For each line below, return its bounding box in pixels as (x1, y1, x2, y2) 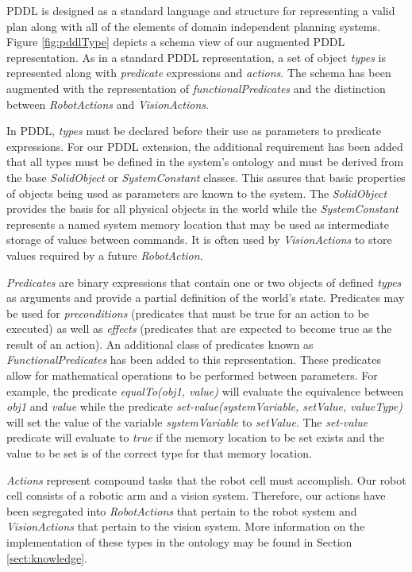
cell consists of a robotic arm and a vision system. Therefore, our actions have (6, 487, 386, 504)
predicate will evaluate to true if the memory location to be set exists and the (6, 429, 384, 446)
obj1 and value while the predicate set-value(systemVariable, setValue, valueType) (6, 398, 402, 415)
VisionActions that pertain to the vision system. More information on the (6, 518, 365, 535)
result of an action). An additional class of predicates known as (6, 335, 314, 352)
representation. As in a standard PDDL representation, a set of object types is (6, 48, 386, 65)
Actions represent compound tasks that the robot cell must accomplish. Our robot (6, 471, 406, 488)
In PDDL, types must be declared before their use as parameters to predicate (6, 122, 381, 139)
